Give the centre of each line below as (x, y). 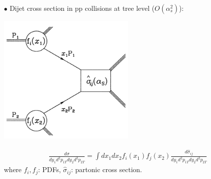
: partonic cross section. (106, 169)
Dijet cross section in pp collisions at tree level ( (82, 8)
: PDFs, (49, 169)
